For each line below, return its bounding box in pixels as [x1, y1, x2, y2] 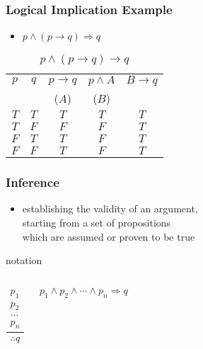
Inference [6, 173, 59, 191]
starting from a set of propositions [22, 215, 171, 230]
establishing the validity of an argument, [22, 201, 198, 216]
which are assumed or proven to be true [22, 229, 195, 244]
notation [6, 253, 42, 268]
